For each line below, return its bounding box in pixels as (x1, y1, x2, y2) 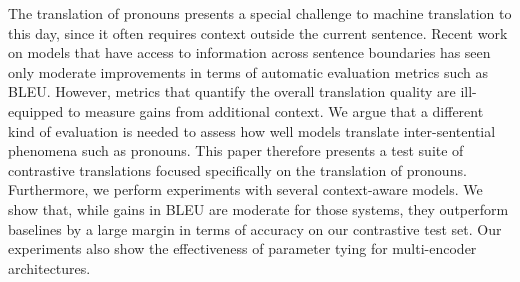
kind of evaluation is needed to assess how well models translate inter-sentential (8, 120, 496, 141)
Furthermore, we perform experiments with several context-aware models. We (8, 179, 483, 200)
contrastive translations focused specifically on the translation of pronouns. (8, 159, 467, 180)
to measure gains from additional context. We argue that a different (67, 100, 484, 121)
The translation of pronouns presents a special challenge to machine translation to (8, 3, 512, 23)
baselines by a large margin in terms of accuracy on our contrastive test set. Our (8, 218, 502, 239)
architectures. (8, 257, 91, 278)
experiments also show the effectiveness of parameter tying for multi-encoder (8, 238, 477, 259)
